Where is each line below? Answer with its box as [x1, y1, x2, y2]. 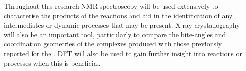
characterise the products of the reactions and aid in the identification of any [4, 10, 233, 20]
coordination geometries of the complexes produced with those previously [4, 39, 222, 49]
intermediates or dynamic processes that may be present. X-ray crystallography [4, 20, 240, 30]
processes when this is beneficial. [4, 57, 101, 68]
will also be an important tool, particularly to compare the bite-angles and [4, 29, 226, 39]
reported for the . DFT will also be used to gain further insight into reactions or [4, 48, 243, 58]
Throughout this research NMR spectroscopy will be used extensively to [4, 1, 218, 11]
